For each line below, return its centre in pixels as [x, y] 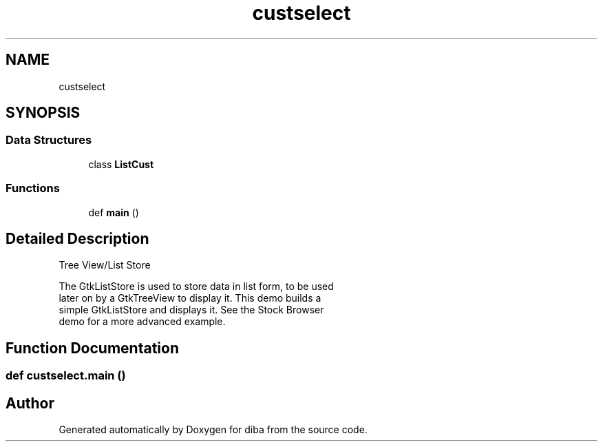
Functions [33, 188]
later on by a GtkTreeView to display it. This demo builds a [190, 298]
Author [30, 403]
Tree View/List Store [105, 265]
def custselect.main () [66, 376]
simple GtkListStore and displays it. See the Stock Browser [191, 310]
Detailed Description [77, 238]
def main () [114, 212]
